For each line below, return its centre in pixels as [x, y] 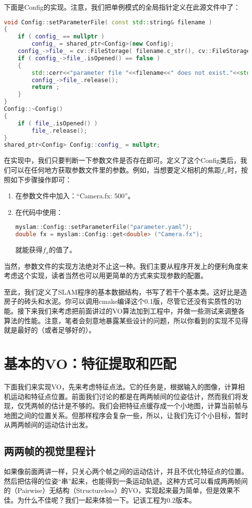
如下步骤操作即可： [41, 179]
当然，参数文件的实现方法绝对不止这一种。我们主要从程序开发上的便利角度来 [126, 266]
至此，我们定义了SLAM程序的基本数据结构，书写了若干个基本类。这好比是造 [126, 291]
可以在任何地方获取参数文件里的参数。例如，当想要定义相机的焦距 [116, 169]
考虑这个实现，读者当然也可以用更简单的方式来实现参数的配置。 [106, 275]
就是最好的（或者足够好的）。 [50, 330]
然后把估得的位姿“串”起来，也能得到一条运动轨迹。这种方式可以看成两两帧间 [126, 481]
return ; [46, 87]
